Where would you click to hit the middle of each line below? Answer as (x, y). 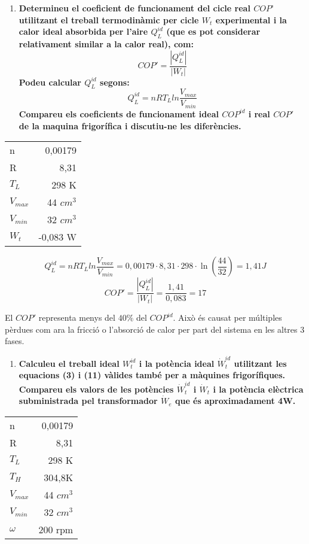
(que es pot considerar (213, 31)
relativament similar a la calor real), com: (106, 43)
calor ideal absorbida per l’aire (83, 31)
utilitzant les (260, 363)
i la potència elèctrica (258, 389)
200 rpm (56, 529)
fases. (15, 341)
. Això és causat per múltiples (227, 317)
